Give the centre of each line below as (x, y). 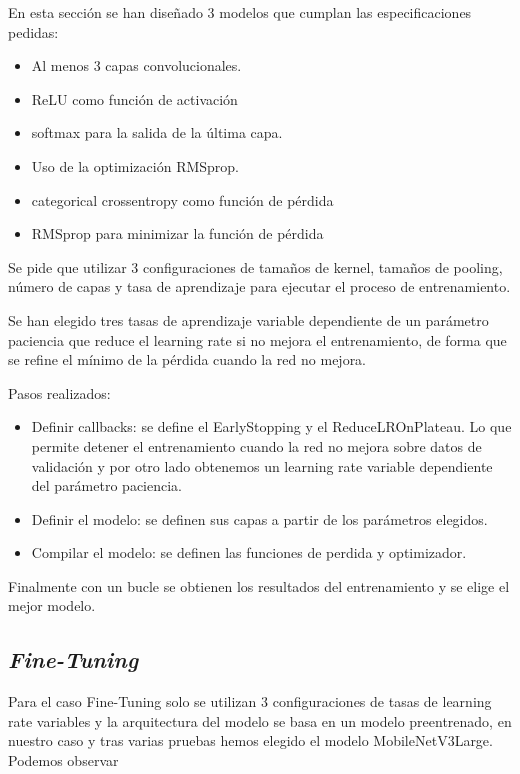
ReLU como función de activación (134, 98)
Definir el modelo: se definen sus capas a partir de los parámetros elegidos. (259, 518)
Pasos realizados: (59, 392)
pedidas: (33, 31)
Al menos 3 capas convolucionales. (136, 65)
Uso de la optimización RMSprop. (135, 165)
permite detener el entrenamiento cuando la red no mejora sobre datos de (256, 445)
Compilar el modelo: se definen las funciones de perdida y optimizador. (249, 552)
